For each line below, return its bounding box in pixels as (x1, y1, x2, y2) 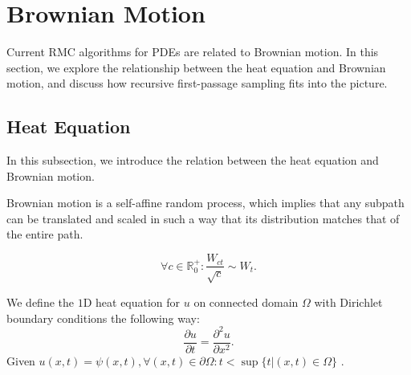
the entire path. (6, 226, 83, 243)
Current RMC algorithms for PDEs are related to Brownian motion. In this (6, 43, 379, 60)
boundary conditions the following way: (6, 309, 200, 326)
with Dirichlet (314, 293, 383, 310)
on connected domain (193, 293, 299, 310)
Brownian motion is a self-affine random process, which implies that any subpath (6, 194, 405, 211)
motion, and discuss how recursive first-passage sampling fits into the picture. (6, 75, 388, 92)
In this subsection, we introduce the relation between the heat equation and (6, 152, 379, 169)
